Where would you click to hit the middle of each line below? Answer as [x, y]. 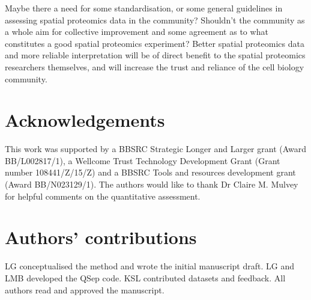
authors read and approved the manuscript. [85, 289]
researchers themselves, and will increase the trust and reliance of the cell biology [155, 66]
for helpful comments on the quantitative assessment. [103, 196]
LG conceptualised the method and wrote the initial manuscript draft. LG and [149, 266]
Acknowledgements [85, 120]
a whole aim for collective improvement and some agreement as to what [137, 32]
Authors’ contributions [101, 237]
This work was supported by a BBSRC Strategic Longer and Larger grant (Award [156, 149]
